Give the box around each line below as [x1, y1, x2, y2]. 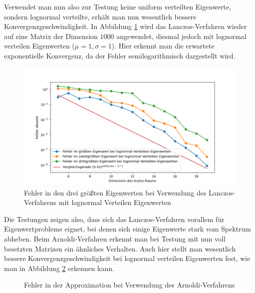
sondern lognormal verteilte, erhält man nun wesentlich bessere [4, 11, 197, 21]
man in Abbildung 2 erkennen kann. [4, 262, 114, 273]
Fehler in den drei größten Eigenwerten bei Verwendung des [24, 187, 207, 197]
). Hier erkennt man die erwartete [111, 40, 215, 51]
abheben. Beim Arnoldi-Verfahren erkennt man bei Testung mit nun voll [4, 233, 226, 244]
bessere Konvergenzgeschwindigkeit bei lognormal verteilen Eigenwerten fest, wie [4, 253, 251, 263]
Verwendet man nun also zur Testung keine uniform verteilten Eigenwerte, [4, 1, 231, 11]
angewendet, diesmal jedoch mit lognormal [116, 30, 247, 41]
